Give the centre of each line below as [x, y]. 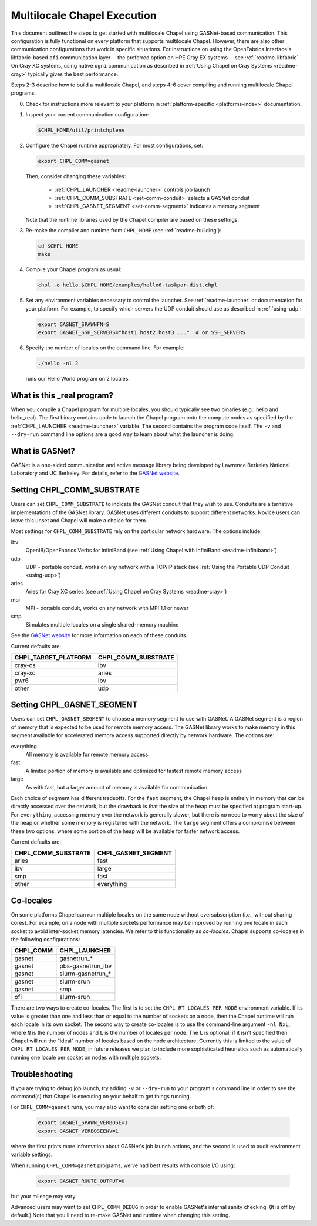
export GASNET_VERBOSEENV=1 [78, 1131]
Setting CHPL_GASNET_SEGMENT [74, 705]
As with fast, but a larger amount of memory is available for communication [117, 787]
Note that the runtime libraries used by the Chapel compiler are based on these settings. [132, 219]
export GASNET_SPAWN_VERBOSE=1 [83, 1123]
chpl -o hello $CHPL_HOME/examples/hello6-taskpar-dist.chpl [128, 285]
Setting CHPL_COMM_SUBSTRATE [75, 490]
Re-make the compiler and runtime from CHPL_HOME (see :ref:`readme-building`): [124, 230]
